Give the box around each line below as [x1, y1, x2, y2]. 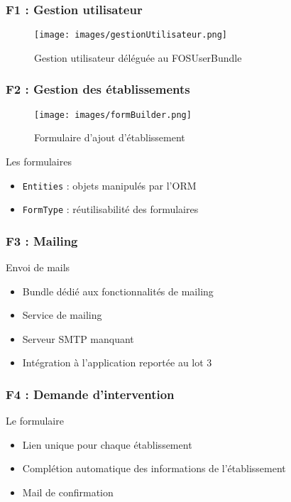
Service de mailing [22, 307, 102, 322]
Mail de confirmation [22, 485, 114, 500]
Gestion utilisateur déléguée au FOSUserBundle [34, 50, 242, 65]
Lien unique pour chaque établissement [22, 437, 192, 452]
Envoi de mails [6, 260, 70, 275]
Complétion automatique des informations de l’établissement [22, 461, 286, 476]
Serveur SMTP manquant [22, 331, 134, 346]
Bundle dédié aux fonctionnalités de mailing [22, 283, 214, 298]
